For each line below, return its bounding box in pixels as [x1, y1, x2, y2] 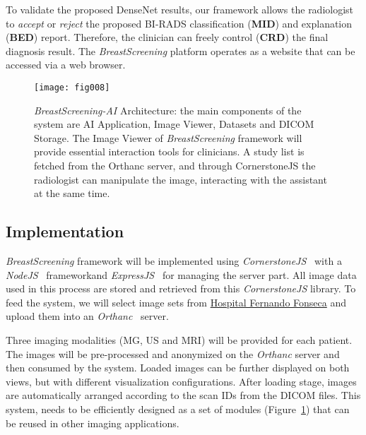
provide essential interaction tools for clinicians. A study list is [34, 144, 305, 159]
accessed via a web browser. [6, 57, 126, 72]
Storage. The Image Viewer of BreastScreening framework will [34, 130, 302, 145]
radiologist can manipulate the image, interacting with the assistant [34, 172, 327, 186]
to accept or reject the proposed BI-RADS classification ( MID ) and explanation [6, 16, 353, 30]
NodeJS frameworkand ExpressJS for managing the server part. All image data [6, 267, 357, 282]
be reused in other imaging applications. [6, 415, 179, 430]
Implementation [6, 220, 124, 242]
